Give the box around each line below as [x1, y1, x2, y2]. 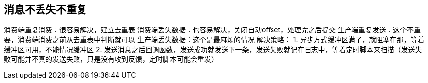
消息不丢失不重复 [4, 3, 87, 16]
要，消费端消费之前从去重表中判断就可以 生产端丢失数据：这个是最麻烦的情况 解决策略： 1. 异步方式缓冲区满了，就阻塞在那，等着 [4, 35, 425, 44]
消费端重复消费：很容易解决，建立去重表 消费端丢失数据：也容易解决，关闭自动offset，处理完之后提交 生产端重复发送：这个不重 [4, 26, 421, 34]
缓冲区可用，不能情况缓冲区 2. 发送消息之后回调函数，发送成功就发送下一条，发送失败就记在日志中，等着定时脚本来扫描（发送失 [4, 45, 422, 54]
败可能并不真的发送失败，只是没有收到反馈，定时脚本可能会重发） [4, 55, 218, 64]
